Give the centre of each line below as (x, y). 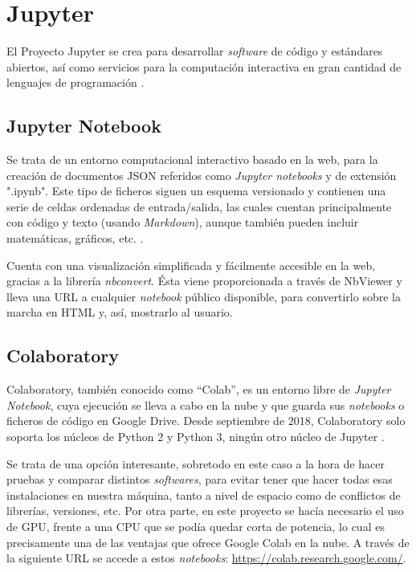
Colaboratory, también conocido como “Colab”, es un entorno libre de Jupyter (199, 389)
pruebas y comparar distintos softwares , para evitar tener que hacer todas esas (200, 479)
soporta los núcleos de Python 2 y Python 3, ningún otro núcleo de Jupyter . (196, 437)
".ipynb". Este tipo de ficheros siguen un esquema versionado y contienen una (196, 191)
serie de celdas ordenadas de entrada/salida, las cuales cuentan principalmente (199, 206)
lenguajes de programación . (75, 82)
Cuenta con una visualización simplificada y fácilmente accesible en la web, (191, 265)
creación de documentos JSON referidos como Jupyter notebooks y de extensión (202, 175)
